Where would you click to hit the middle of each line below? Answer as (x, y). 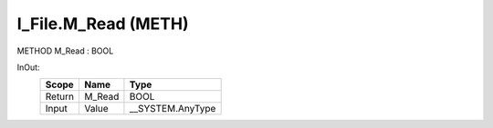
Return (60, 97)
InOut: (28, 67)
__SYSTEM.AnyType (173, 109)
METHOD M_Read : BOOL (65, 51)
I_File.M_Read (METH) (103, 24)
